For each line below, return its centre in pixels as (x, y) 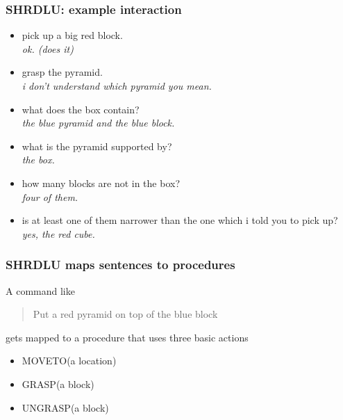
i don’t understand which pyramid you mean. (117, 86)
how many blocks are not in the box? (101, 183)
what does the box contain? (81, 109)
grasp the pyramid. (62, 72)
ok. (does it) (48, 48)
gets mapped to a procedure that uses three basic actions (127, 337)
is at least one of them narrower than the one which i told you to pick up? (180, 220)
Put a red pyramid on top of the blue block (125, 314)
